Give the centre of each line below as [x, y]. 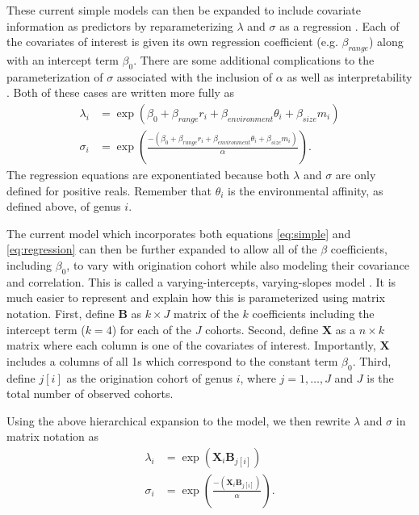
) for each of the [152, 329]
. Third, [372, 360]
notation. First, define [61, 313]
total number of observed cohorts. [90, 394]
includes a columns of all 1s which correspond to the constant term [172, 360]
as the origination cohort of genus [149, 377]
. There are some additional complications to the [254, 59]
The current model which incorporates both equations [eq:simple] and [179, 233]
